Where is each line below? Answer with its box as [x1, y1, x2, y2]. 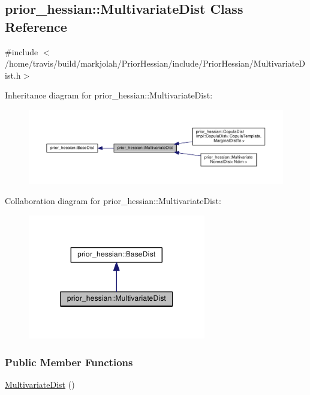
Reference [5, 17, 67, 35]
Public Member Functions [5, 354, 133, 369]
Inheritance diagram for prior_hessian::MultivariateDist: [5, 89, 213, 101]
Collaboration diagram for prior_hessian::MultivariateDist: [5, 194, 221, 207]
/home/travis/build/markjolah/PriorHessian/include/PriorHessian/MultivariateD [5, 57, 306, 70]
